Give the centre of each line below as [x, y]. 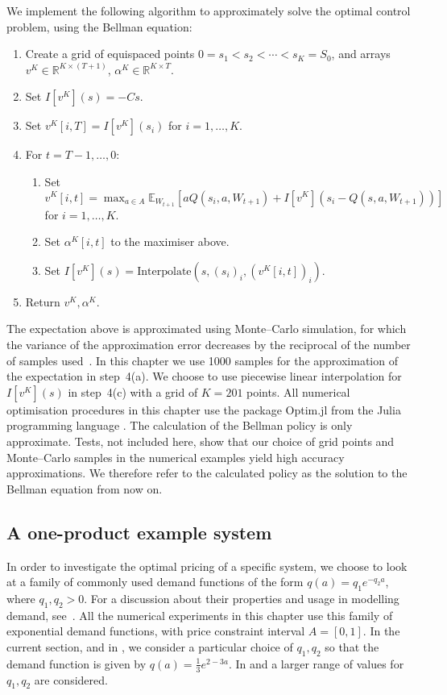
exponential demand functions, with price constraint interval [156, 631]
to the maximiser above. [170, 241]
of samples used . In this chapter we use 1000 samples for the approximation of [202, 360]
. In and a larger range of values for [316, 663]
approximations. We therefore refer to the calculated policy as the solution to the [207, 473]
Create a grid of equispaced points [110, 54]
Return [43, 301]
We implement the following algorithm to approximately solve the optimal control [209, 10]
